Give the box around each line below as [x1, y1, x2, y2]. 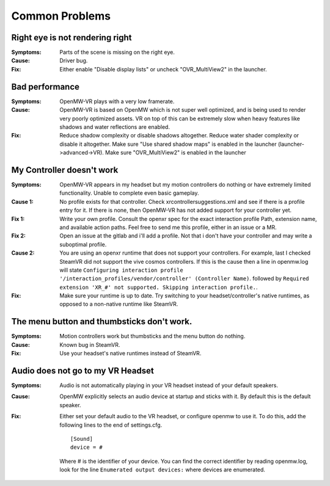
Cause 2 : [11, 249, 35, 256]
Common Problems [11, 9, 111, 23]
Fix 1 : [11, 215, 25, 222]
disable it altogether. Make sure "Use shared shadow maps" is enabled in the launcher [59, 140, 277, 148]
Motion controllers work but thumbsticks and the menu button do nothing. [59, 333, 246, 340]
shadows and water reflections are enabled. [59, 123, 170, 131]
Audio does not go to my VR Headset [11, 365, 154, 375]
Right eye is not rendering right [11, 32, 132, 43]
